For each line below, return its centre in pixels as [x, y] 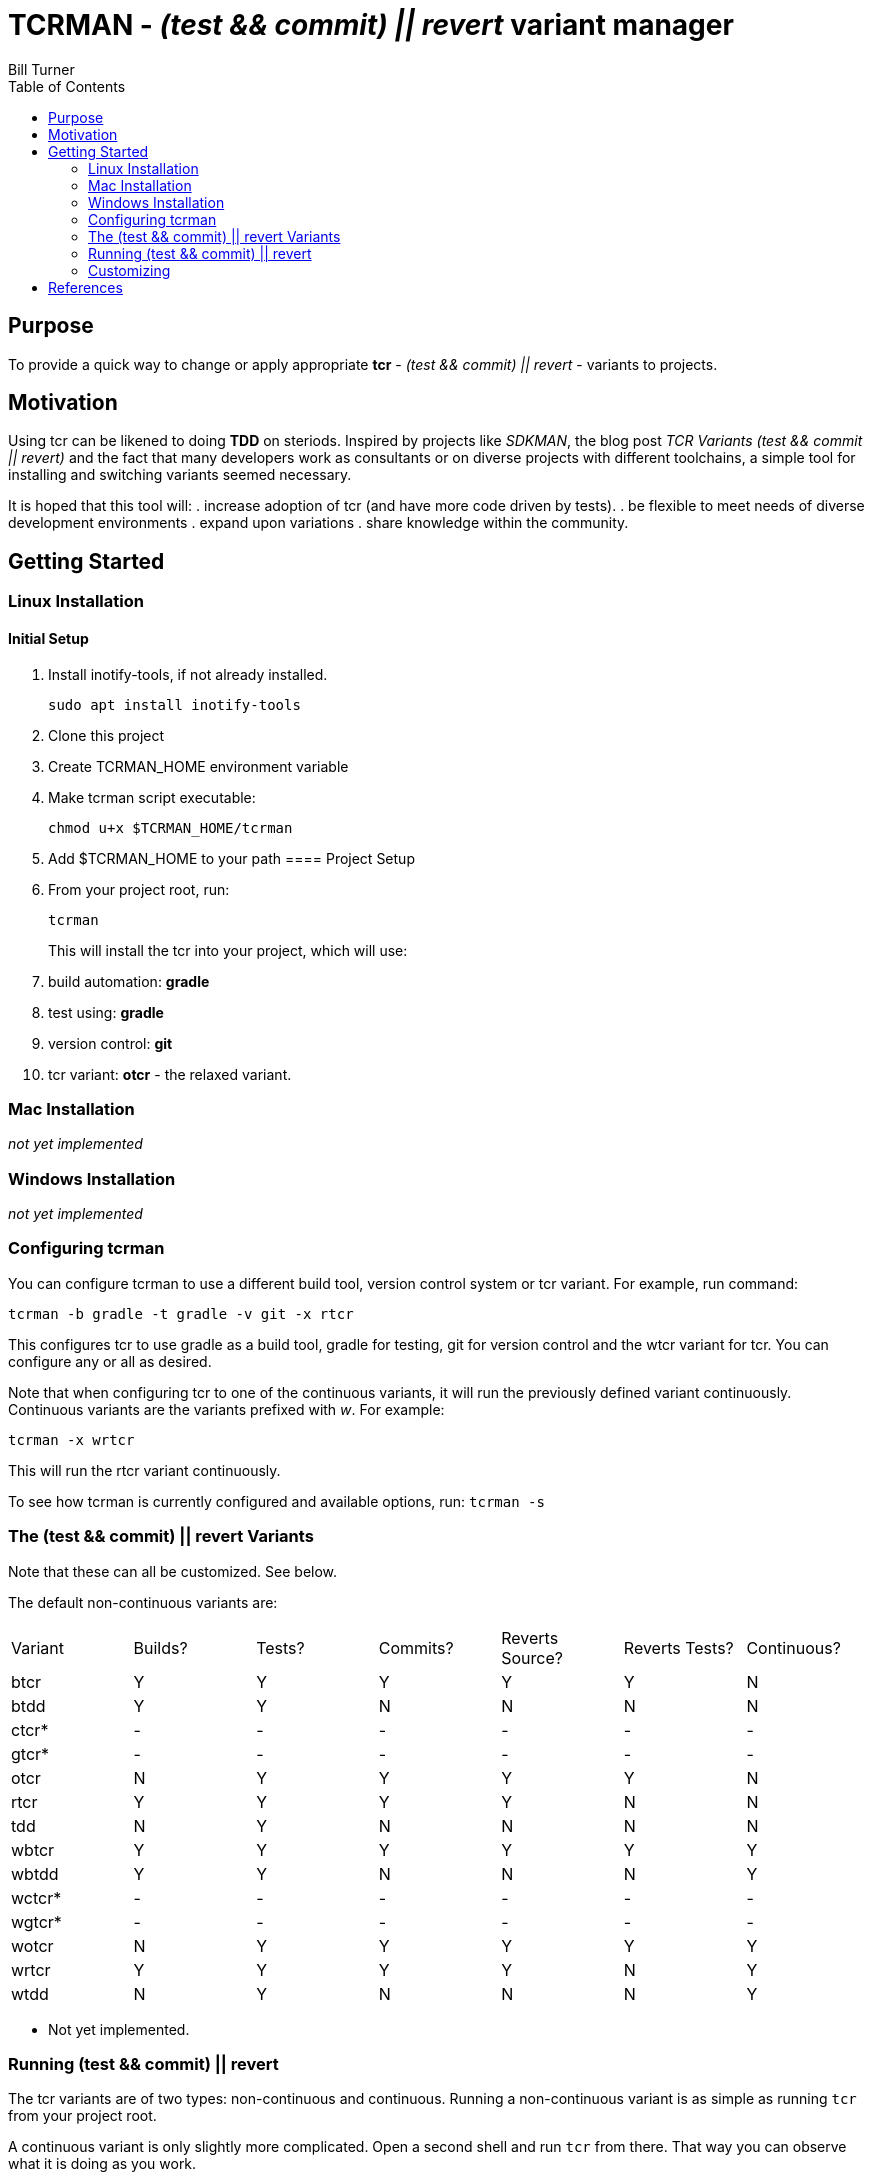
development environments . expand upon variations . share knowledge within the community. [318, 523]
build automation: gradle [129, 981]
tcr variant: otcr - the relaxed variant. [170, 1074]
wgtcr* [36, 1921]
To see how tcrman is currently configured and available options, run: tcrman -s [276, 1501]
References [85, 287]
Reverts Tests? [678, 1647]
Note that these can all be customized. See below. [173, 1571]
